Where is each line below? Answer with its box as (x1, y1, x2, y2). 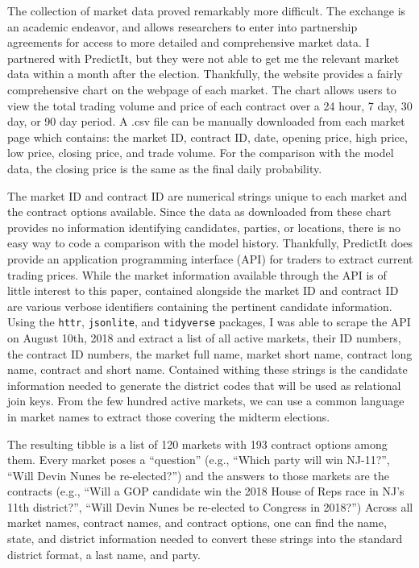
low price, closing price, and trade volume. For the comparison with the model (7, 144, 394, 161)
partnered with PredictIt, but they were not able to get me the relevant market (7, 49, 400, 66)
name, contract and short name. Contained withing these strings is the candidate (7, 361, 408, 378)
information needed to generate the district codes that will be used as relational (7, 376, 401, 393)
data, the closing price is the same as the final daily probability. (7, 160, 322, 176)
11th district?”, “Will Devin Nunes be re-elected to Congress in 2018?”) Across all (7, 498, 413, 515)
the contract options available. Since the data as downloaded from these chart (7, 203, 392, 220)
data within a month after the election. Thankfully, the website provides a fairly (7, 65, 403, 82)
